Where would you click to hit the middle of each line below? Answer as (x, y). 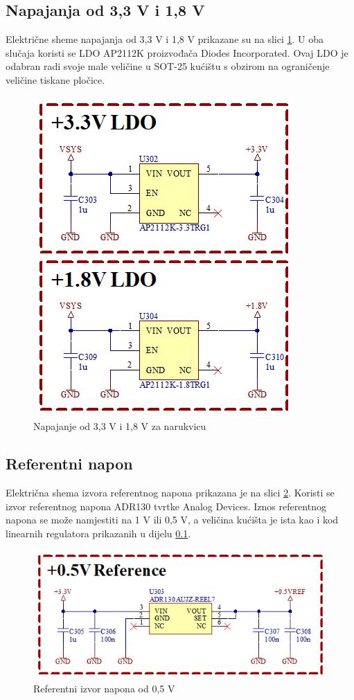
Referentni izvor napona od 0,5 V (104, 689)
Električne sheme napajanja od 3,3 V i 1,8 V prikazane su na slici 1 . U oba (165, 39)
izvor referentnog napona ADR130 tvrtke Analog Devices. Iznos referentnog (166, 506)
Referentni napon (69, 464)
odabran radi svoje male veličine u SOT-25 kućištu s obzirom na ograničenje (168, 66)
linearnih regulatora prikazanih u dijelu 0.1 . (98, 533)
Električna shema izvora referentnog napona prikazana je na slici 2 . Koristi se (170, 492)
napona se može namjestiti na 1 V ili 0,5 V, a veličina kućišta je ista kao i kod (172, 520)
